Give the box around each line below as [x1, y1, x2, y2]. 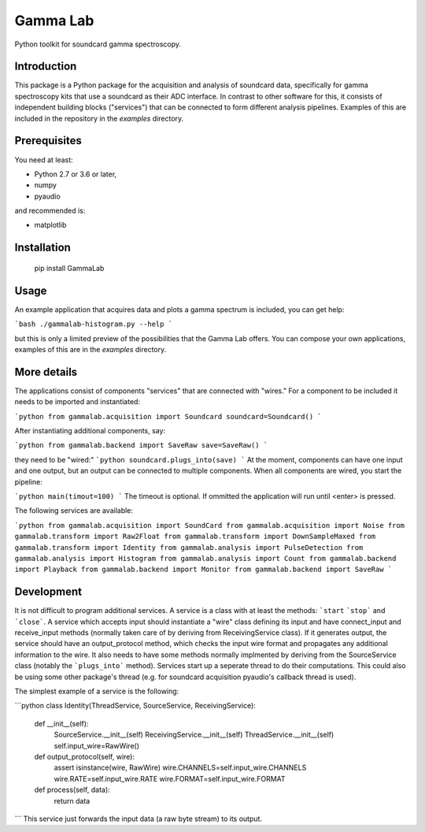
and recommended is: [14, 206, 86, 216]
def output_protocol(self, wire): [34, 752, 135, 761]
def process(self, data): [34, 785, 110, 795]
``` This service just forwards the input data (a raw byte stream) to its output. [14, 814, 263, 823]
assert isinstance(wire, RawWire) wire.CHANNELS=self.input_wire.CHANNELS [54, 763, 307, 772]
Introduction [14, 60, 77, 73]
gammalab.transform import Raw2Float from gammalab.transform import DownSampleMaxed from [14, 532, 376, 541]
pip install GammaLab [34, 263, 105, 273]
